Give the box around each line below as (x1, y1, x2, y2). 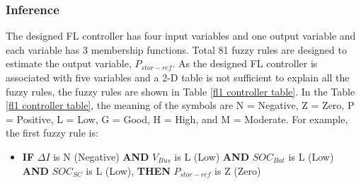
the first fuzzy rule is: (6, 125, 98, 140)
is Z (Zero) (214, 163, 261, 178)
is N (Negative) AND (53, 149, 149, 163)
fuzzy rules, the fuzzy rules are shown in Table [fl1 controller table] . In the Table (6, 84, 355, 98)
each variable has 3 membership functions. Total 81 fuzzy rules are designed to (6, 42, 347, 57)
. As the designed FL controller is (172, 56, 318, 71)
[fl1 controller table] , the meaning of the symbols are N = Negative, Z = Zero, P (6, 98, 355, 113)
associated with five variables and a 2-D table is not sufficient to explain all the (6, 70, 350, 84)
